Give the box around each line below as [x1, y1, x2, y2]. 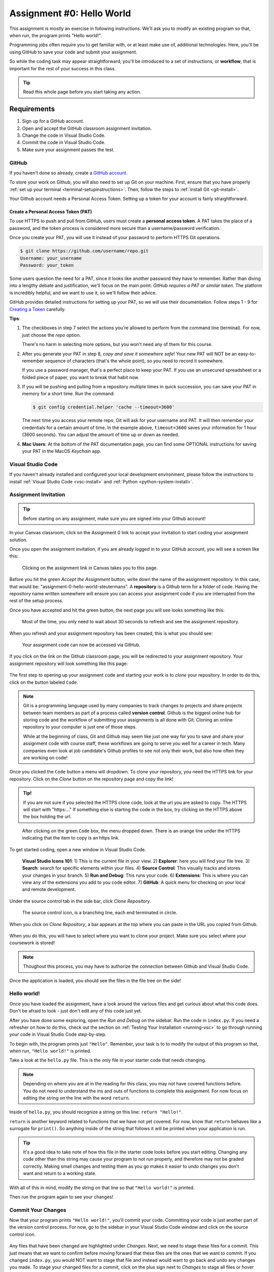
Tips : [9, 315, 20, 322]
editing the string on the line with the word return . [23, 1095, 130, 1101]
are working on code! [23, 755, 68, 761]
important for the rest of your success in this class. [9, 65, 116, 71]
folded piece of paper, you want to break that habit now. [22, 374, 140, 380]
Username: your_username [20, 255, 82, 261]
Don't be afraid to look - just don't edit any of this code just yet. [9, 1008, 142, 1014]
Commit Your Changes [9, 1206, 66, 1213]
